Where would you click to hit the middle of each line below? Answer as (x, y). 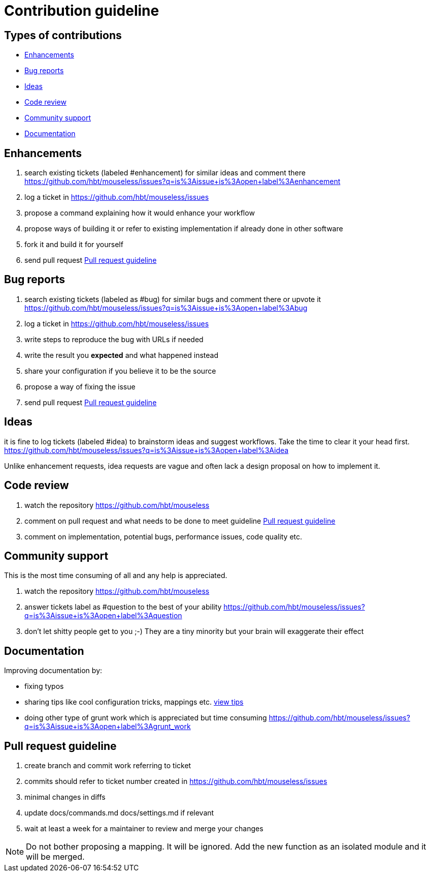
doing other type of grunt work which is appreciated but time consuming (146, 718)
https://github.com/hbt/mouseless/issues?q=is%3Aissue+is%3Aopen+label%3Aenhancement (183, 182)
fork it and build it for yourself (74, 245)
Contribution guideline (82, 11)
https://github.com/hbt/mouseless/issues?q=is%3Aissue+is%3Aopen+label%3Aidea (146, 450)
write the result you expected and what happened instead (122, 355)
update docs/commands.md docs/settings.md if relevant (119, 813)
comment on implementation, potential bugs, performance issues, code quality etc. (163, 536)
